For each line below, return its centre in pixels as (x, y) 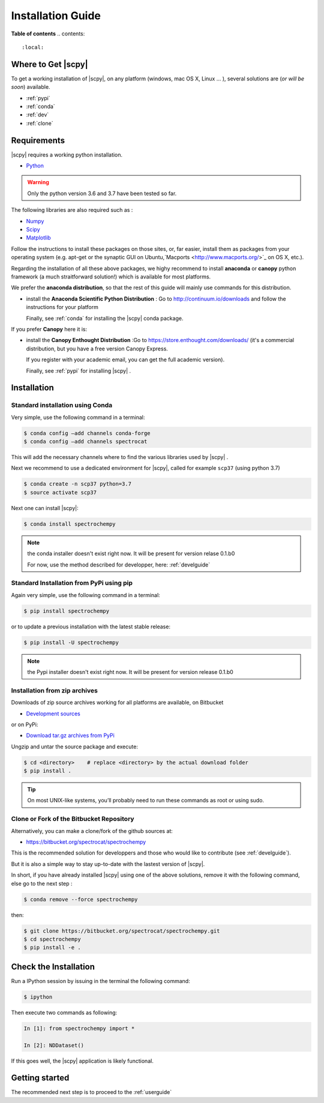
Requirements (38, 140)
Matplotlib (38, 238)
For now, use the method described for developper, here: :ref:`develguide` (118, 565)
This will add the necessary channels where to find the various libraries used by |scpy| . (120, 457)
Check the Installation (53, 966)
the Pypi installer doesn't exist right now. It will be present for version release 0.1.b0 (130, 672)
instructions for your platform (62, 307)
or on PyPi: (25, 724)
